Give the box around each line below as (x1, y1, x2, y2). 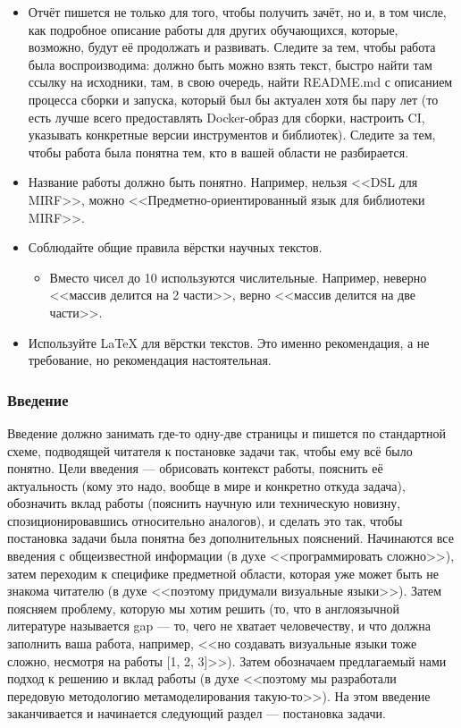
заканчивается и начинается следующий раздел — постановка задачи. (7, 704, 386, 723)
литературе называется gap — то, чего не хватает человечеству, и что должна (7, 616, 431, 635)
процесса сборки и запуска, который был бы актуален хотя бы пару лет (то (28, 89, 439, 108)
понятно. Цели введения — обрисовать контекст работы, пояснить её (7, 459, 383, 478)
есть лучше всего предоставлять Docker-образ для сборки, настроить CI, (28, 107, 425, 126)
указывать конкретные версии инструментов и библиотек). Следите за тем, (28, 125, 436, 144)
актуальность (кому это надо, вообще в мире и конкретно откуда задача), (7, 476, 406, 495)
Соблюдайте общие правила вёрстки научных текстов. (28, 238, 323, 257)
